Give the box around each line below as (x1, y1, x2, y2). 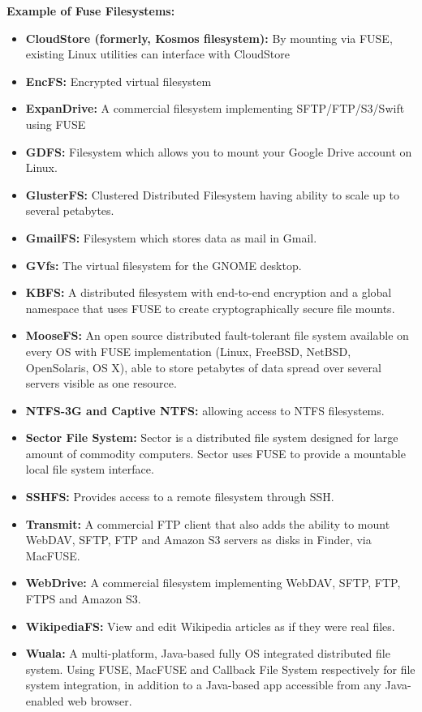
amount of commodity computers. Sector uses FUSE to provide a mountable (25, 444, 406, 461)
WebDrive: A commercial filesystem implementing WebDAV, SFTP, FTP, (25, 574, 401, 591)
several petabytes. (25, 202, 114, 219)
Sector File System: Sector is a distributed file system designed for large (25, 429, 398, 446)
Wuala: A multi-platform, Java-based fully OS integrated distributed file (25, 645, 390, 662)
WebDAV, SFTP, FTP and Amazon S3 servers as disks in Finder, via (25, 531, 372, 548)
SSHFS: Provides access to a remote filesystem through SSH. (25, 488, 334, 505)
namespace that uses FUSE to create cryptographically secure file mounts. (25, 299, 395, 316)
